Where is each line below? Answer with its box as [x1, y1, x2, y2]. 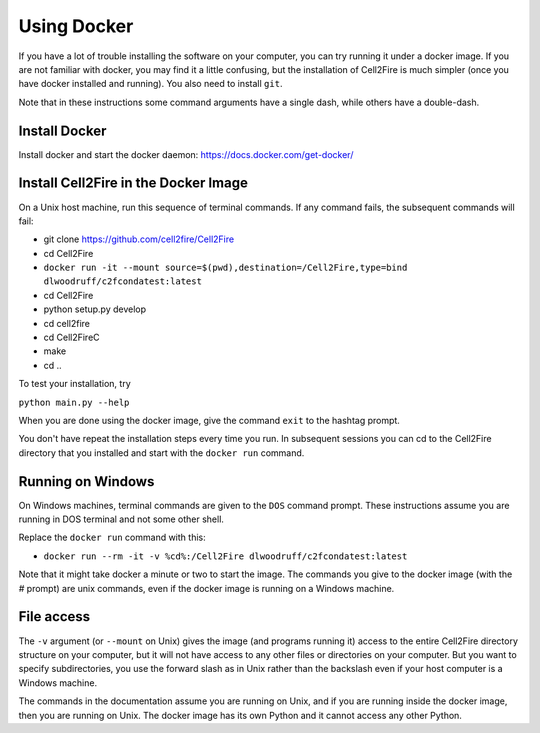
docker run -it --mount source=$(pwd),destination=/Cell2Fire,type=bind [43, 262, 408, 274]
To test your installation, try [18, 378, 132, 390]
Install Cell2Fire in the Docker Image [18, 175, 249, 192]
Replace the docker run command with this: [18, 531, 206, 544]
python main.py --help [18, 396, 130, 408]
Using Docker [18, 15, 134, 37]
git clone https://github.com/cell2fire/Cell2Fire [43, 233, 235, 245]
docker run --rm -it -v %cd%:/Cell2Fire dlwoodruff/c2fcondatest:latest [43, 550, 408, 562]
